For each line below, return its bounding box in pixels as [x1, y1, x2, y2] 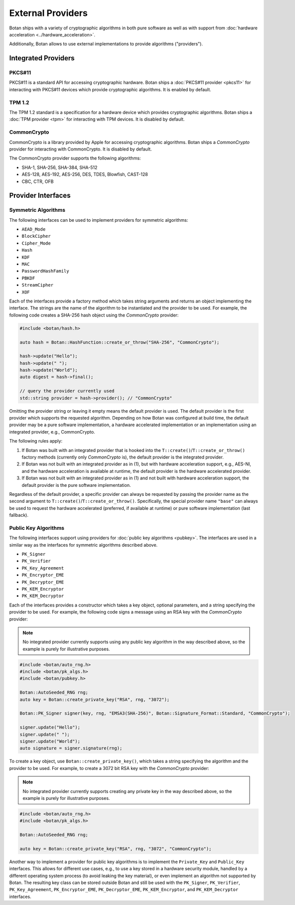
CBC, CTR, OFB [21, 178, 54, 184]
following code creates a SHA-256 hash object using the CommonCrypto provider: [9, 312, 179, 318]
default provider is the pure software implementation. [21, 482, 131, 488]
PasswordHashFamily [21, 268, 69, 274]
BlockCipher [21, 233, 51, 239]
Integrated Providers [9, 54, 75, 62]
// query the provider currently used [19, 388, 115, 394]
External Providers [9, 7, 88, 18]
